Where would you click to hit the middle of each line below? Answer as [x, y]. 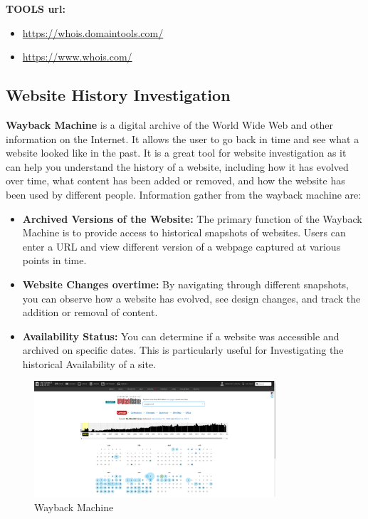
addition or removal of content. [90, 312]
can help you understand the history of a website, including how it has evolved [177, 166]
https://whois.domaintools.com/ [93, 32]
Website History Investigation [118, 95]
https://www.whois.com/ [77, 57]
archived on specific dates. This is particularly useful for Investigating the [183, 350]
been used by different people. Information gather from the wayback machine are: [184, 194]
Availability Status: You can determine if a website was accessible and [181, 336]
